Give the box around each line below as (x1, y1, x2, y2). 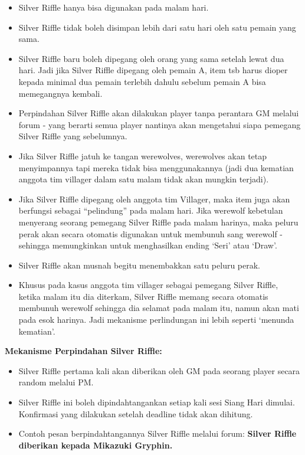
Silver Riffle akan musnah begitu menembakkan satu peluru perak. (18, 258, 261, 271)
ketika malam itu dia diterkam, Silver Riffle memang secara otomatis (18, 290, 268, 302)
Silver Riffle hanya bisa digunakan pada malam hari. (18, 1, 209, 13)
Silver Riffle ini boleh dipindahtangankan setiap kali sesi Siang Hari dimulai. (18, 396, 295, 408)
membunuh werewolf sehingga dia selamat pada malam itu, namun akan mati (18, 302, 299, 314)
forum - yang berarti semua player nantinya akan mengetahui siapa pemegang (18, 118, 301, 130)
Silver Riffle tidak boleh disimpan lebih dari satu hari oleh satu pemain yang (18, 21, 296, 33)
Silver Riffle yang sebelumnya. (18, 130, 127, 142)
